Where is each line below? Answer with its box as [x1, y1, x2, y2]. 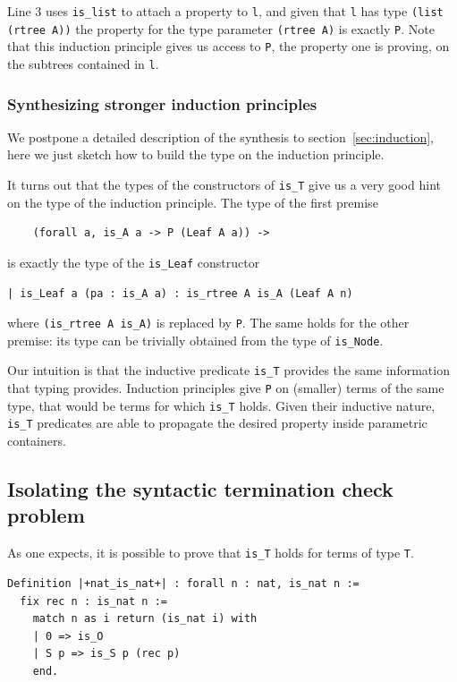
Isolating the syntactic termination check [7, 475, 394, 503]
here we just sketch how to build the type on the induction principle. [7, 145, 385, 164]
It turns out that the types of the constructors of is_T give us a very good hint [7, 175, 441, 194]
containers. [7, 431, 66, 450]
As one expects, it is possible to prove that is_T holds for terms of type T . [7, 543, 414, 562]
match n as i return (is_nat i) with [32, 612, 258, 626]
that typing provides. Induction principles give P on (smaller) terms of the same [7, 379, 444, 397]
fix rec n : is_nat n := [20, 594, 167, 608]
